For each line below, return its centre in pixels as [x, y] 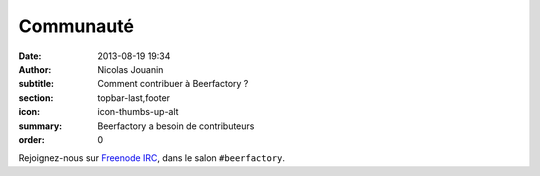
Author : [35, 69]
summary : [40, 126]
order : [31, 139]
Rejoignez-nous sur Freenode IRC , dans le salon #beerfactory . [151, 158]
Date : [30, 56]
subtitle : [36, 84]
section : [36, 97]
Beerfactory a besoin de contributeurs [176, 126]
